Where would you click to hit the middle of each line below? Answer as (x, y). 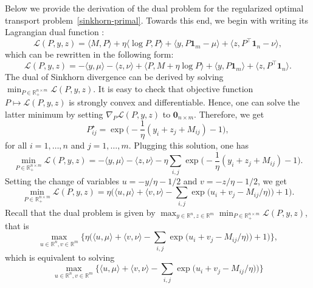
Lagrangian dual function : (55, 32)
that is (17, 225)
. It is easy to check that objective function (173, 88)
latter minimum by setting (54, 114)
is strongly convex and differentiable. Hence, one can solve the (184, 102)
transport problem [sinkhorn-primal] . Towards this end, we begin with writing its (156, 20)
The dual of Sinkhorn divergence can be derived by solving (114, 77)
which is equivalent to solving (60, 257)
